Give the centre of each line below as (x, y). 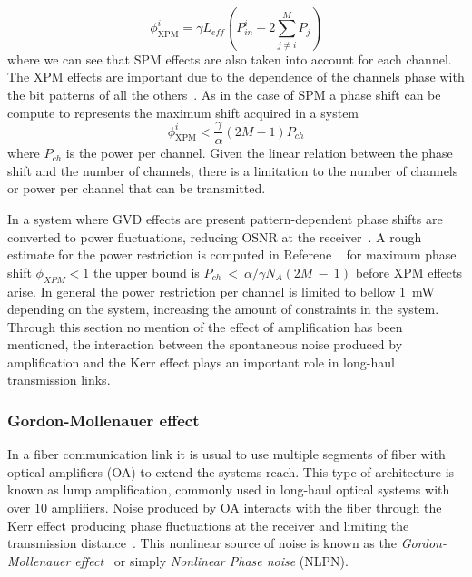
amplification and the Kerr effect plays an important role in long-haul (201, 362)
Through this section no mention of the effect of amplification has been (205, 326)
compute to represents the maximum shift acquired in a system (183, 112)
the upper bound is (146, 272)
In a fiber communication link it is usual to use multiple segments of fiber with (226, 454)
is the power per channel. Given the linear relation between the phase (259, 153)
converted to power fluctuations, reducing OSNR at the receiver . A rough (215, 236)
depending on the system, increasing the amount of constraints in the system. (223, 309)
